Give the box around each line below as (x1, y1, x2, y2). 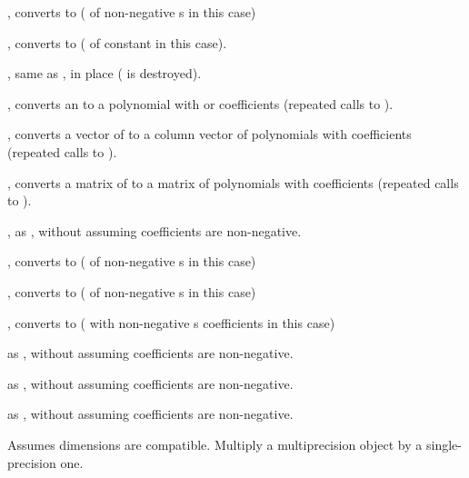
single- (425, 434, 462, 453)
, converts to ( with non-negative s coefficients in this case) (7, 313, 335, 332)
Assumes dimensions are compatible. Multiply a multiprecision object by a (7, 434, 423, 453)
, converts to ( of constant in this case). (7, 33, 227, 52)
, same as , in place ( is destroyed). (7, 64, 202, 83)
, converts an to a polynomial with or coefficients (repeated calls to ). (7, 94, 394, 113)
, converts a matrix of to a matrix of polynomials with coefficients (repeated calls (7, 173, 459, 192)
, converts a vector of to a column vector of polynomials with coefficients (7, 124, 412, 144)
